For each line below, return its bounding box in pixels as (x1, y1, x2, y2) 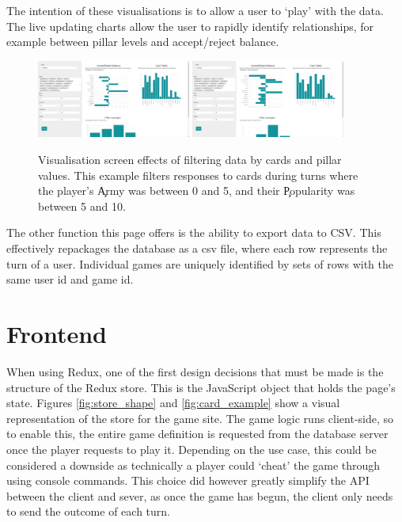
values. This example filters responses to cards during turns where (38, 166, 358, 183)
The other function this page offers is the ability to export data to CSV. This (6, 224, 381, 241)
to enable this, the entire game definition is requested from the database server (6, 425, 389, 442)
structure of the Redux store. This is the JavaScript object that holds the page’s (6, 379, 396, 395)
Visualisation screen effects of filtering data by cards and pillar (38, 151, 342, 168)
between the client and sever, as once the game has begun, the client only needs (6, 487, 393, 504)
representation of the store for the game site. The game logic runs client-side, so (6, 410, 394, 426)
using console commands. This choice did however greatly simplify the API (6, 472, 370, 489)
